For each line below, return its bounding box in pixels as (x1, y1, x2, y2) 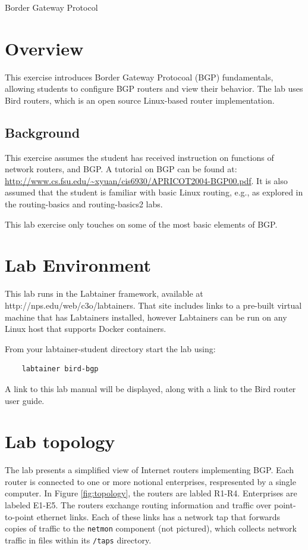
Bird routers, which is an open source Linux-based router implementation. (5, 94, 275, 106)
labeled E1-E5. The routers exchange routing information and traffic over (5, 499, 272, 511)
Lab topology (5, 429, 115, 453)
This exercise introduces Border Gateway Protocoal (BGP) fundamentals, (5, 70, 274, 83)
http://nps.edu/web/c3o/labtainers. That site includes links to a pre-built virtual (5, 299, 302, 311)
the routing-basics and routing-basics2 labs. (5, 198, 163, 210)
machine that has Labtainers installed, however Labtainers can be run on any (5, 310, 287, 323)
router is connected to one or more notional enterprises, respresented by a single (5, 475, 296, 487)
